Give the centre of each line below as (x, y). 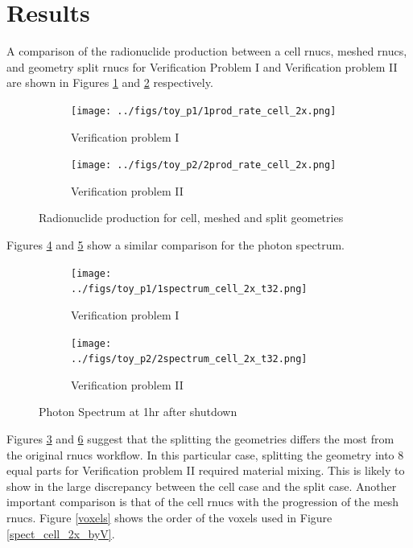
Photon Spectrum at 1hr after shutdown (138, 412)
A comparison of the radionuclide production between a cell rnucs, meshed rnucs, (207, 51)
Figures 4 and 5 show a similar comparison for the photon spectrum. (176, 245)
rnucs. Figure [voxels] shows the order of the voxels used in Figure (169, 517)
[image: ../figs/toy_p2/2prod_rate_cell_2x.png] (204, 165)
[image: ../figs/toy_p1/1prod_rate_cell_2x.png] (204, 111)
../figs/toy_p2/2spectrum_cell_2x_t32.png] (189, 359)
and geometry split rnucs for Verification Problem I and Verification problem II (202, 66)
